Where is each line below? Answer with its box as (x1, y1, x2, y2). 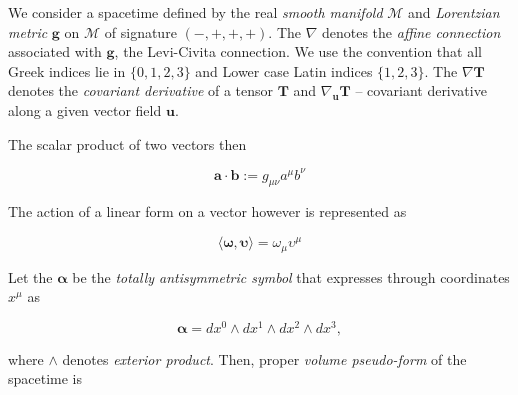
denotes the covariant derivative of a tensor (8, 80, 274, 101)
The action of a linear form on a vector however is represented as (8, 201, 407, 222)
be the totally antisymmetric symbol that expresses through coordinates (72, 266, 510, 287)
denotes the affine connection (321, 21, 501, 42)
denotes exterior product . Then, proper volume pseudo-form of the (62, 348, 467, 369)
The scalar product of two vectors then (8, 133, 247, 154)
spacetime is (8, 368, 83, 389)
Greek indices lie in (8, 60, 126, 81)
